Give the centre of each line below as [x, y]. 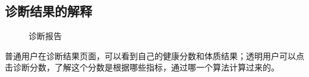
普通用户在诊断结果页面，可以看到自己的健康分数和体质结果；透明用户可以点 [154, 55]
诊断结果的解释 [48, 11]
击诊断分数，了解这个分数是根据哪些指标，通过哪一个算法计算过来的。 [142, 67]
